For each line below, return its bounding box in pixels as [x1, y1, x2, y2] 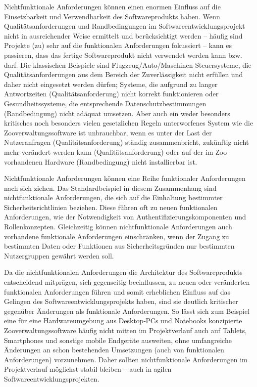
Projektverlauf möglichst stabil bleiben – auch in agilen [4, 364, 172, 374]
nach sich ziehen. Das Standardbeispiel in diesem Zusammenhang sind [4, 182, 217, 193]
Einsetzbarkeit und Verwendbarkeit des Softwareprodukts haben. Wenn [4, 11, 220, 21]
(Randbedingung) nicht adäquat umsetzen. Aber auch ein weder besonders [4, 108, 230, 118]
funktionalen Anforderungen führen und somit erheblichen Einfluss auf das [4, 286, 230, 297]
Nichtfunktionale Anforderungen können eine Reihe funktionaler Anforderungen [4, 173, 246, 183]
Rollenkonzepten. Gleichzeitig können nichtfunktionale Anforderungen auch [4, 221, 232, 232]
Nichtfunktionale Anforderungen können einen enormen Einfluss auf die [4, 1, 221, 11]
